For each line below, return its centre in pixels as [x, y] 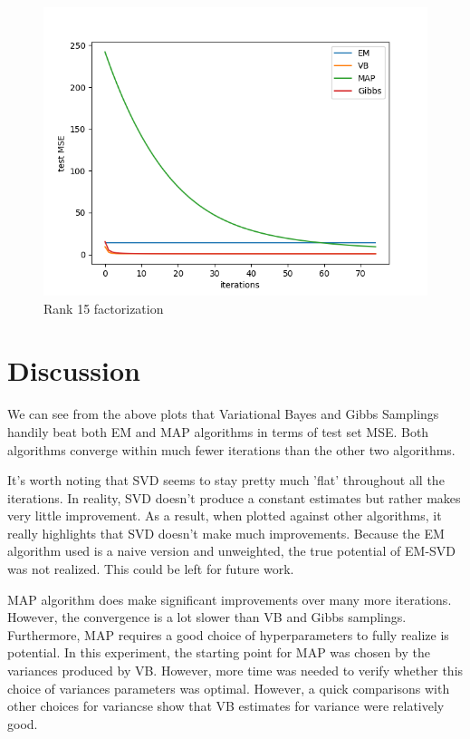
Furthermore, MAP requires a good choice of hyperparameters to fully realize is [228, 634]
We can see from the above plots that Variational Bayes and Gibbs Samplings [223, 414]
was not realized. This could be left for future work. [151, 569]
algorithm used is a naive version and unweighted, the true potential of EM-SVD [232, 551]
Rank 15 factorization [104, 308]
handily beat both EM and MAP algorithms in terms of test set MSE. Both [218, 431]
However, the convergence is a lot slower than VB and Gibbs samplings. [207, 617]
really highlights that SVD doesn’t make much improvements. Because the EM [226, 533]
